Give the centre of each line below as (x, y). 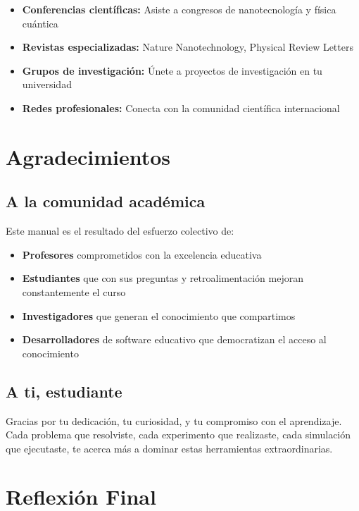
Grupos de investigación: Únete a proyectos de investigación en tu (172, 70)
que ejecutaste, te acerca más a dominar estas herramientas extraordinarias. (169, 448)
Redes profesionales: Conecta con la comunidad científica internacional (181, 107)
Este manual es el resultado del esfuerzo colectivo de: (120, 231)
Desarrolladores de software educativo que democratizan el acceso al (174, 339)
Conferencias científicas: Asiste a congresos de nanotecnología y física (179, 9)
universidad (47, 84)
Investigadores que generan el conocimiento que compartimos (159, 315)
